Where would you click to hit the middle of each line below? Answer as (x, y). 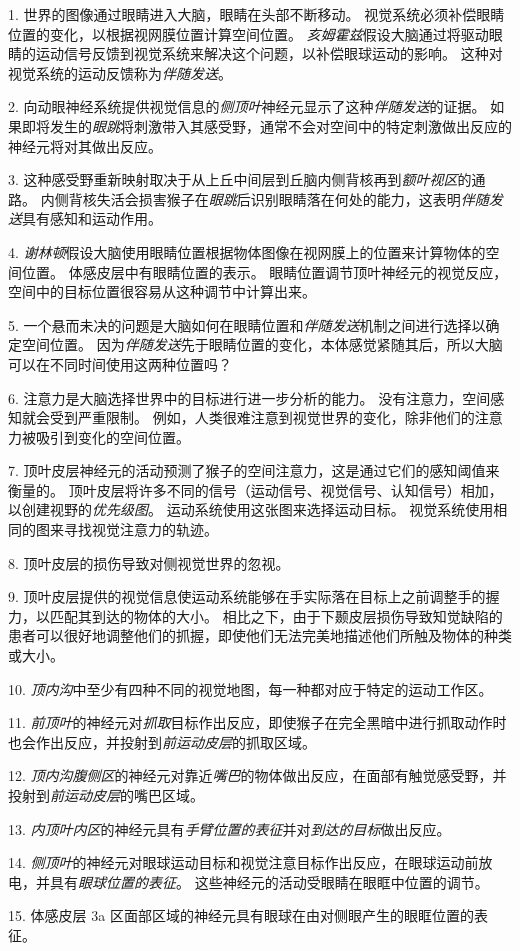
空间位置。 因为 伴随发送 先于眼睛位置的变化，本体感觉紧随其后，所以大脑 (262, 344)
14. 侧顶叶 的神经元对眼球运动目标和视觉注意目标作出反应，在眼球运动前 (243, 862)
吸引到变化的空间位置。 (112, 436)
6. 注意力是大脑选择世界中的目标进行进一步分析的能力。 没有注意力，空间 (249, 397)
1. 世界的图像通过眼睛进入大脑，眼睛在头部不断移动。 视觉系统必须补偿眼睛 (256, 14)
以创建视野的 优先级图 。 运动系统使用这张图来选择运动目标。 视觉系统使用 (251, 509)
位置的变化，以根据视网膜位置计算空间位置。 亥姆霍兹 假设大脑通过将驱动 (248, 33)
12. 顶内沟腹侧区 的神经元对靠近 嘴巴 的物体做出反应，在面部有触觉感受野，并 (257, 775)
